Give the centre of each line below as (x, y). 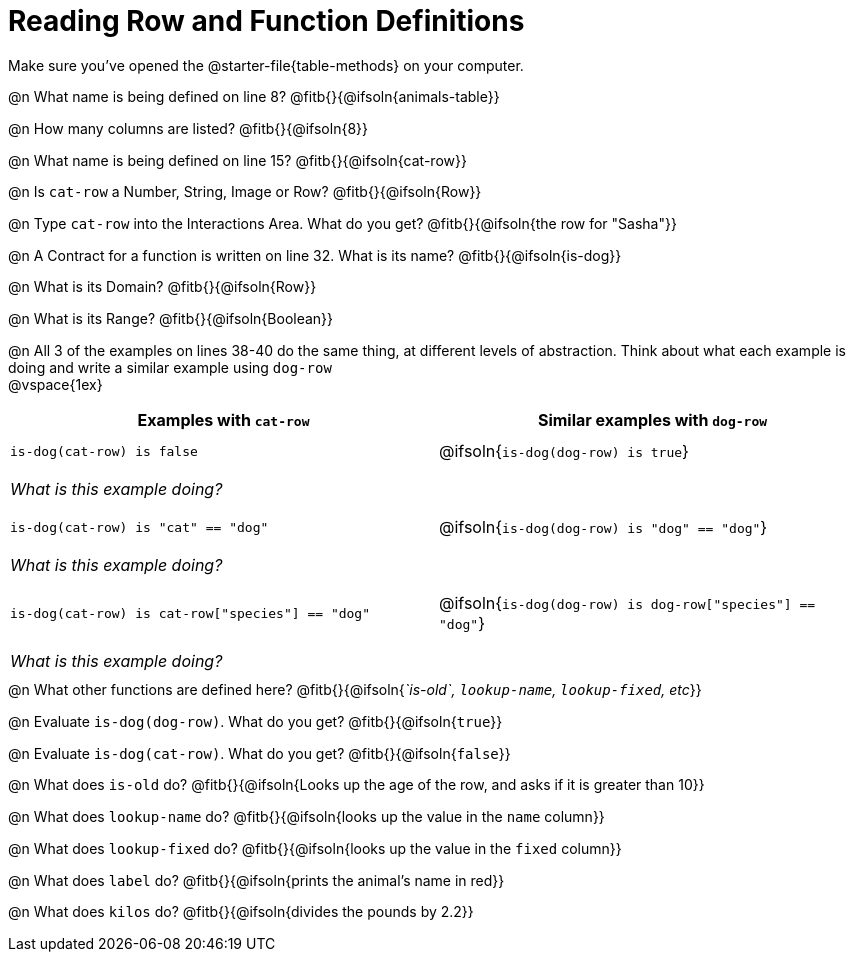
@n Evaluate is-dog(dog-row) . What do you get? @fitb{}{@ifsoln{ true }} (255, 722)
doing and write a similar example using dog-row (170, 367)
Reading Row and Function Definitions (266, 21)
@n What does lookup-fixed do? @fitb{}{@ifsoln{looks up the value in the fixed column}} (315, 848)
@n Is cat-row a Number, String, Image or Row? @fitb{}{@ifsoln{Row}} (245, 192)
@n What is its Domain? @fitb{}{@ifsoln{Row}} (162, 287)
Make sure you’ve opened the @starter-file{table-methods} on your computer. (266, 65)
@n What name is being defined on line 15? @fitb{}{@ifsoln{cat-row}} (237, 160)
